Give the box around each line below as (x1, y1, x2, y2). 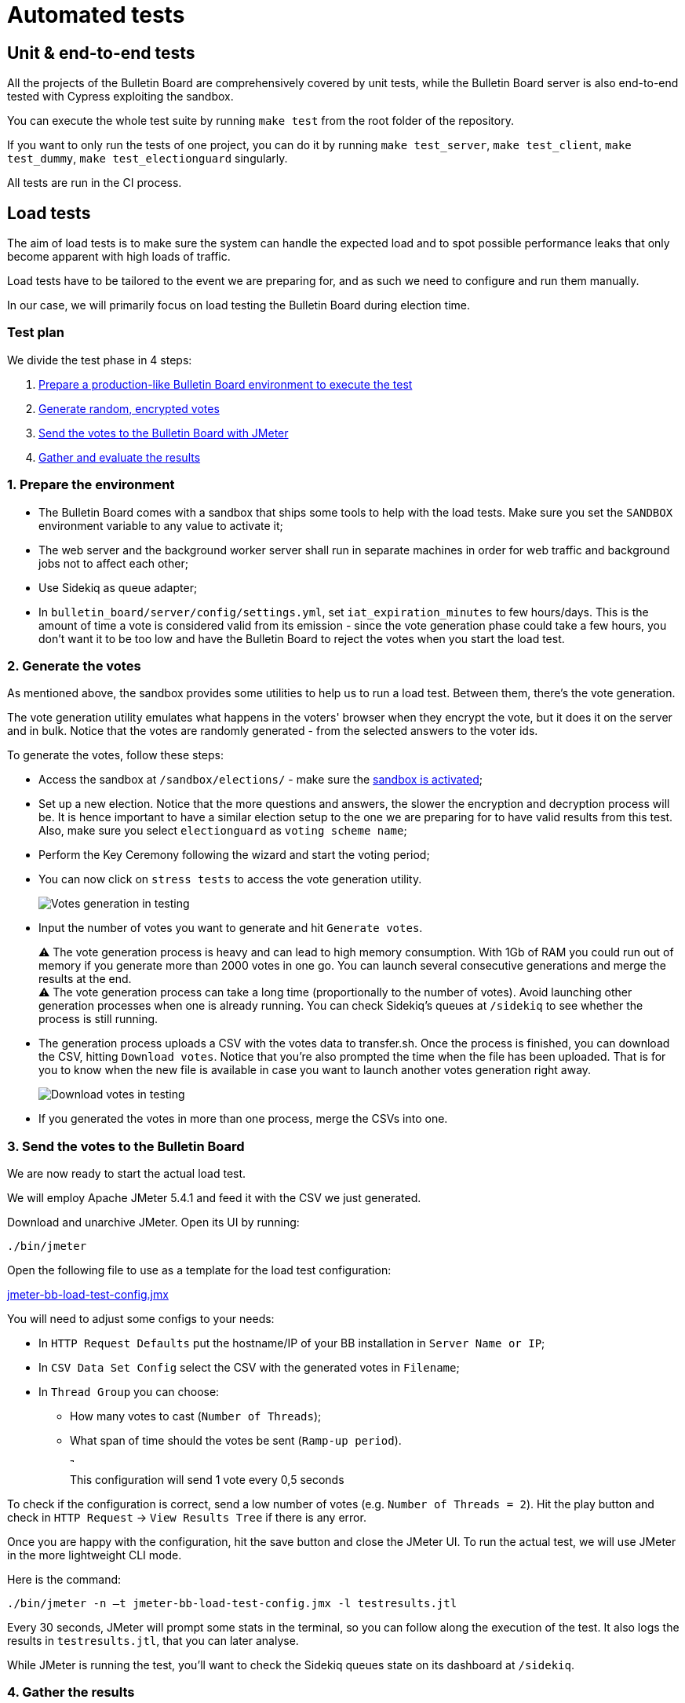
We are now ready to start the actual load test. (7, 1167, 246, 1181)
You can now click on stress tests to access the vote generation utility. (38, 872, 422, 886)
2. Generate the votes (7, 657, 141, 674)
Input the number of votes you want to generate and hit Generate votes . (38, 921, 423, 935)
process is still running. (38, 1012, 158, 1026)
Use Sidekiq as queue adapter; (38, 580, 198, 594)
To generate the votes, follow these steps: (7, 748, 224, 762)
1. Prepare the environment (7, 477, 175, 493)
